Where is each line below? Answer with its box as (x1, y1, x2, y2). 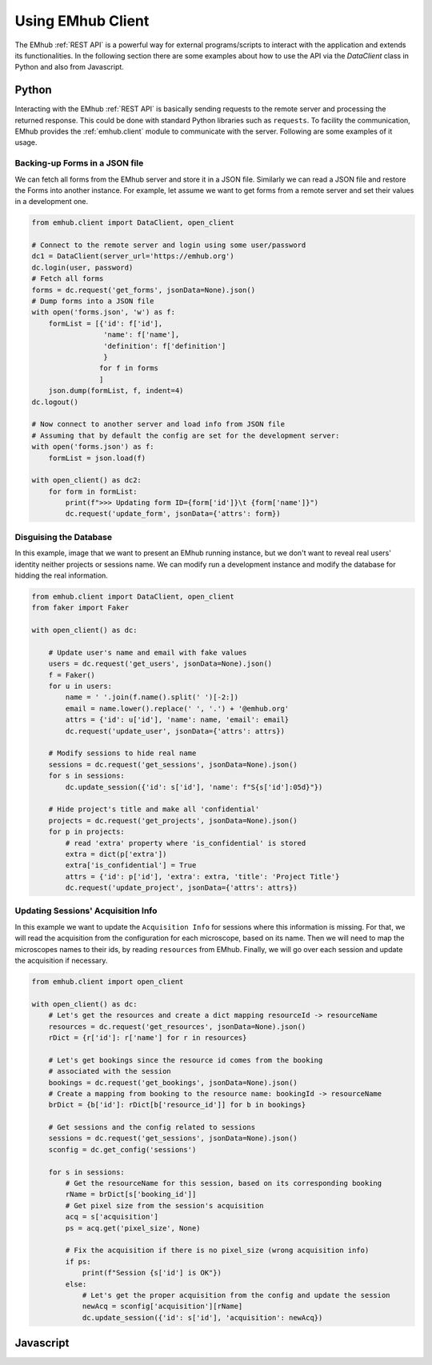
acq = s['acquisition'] (65, 1212, 159, 1222)
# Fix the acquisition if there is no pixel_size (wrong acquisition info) (65, 1246, 370, 1255)
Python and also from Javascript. (14, 62, 124, 72)
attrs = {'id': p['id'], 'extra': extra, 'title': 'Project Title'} (65, 872, 340, 881)
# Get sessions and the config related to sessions (48, 1123, 256, 1132)
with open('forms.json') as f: (31, 442, 155, 451)
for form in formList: (48, 486, 138, 496)
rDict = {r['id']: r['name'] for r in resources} (48, 1033, 247, 1042)
